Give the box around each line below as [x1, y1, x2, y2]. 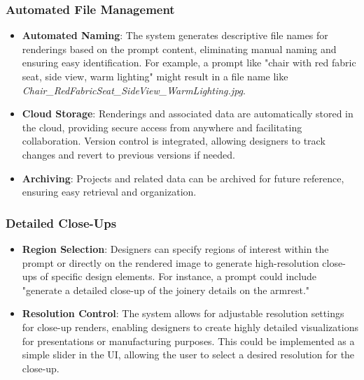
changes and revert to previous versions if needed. [22, 147, 235, 161]
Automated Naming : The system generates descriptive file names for [22, 28, 328, 43]
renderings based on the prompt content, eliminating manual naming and [22, 41, 337, 56]
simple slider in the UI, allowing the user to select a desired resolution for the [22, 347, 355, 362]
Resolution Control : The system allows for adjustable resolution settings [22, 306, 344, 321]
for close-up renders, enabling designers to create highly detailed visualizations [22, 319, 358, 334]
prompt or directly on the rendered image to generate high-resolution [22, 255, 319, 270]
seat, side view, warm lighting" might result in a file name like [22, 69, 288, 83]
